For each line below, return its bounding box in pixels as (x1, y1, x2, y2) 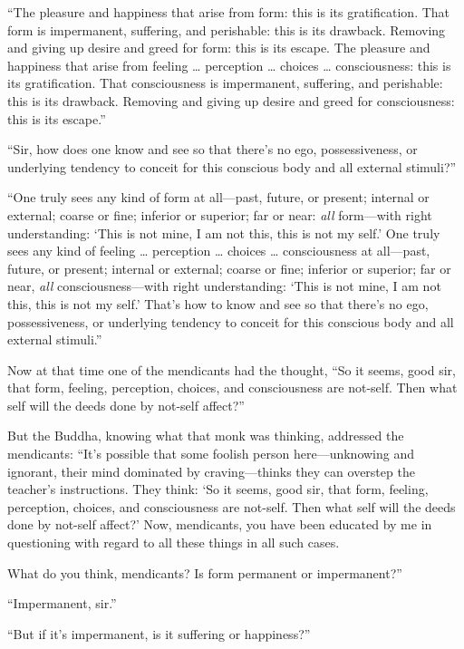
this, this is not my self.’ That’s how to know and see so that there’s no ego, (7, 294, 429, 313)
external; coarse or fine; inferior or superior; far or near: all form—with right (7, 205, 432, 224)
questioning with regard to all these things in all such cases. (7, 533, 340, 552)
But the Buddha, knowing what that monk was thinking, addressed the (7, 426, 404, 445)
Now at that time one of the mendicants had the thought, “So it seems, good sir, (7, 360, 456, 379)
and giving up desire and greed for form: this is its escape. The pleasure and (7, 38, 430, 57)
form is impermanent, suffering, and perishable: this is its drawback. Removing (7, 20, 446, 39)
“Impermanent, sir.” (7, 594, 117, 613)
